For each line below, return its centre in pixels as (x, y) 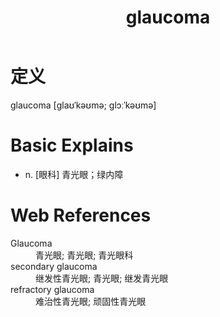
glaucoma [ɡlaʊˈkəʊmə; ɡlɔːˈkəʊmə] (83, 105)
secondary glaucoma (54, 266)
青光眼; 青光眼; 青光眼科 (84, 255)
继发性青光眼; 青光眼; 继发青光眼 (102, 278)
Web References (81, 215)
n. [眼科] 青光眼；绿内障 (74, 174)
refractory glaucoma (52, 289)
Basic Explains (72, 145)
